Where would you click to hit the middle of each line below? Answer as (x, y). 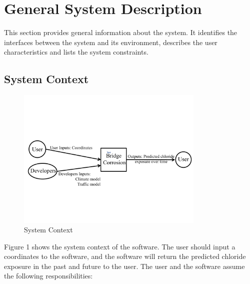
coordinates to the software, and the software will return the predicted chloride (125, 256)
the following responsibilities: (48, 276)
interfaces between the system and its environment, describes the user (111, 42)
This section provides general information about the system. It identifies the (121, 32)
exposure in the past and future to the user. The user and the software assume (124, 266)
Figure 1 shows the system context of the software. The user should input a (120, 246)
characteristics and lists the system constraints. (76, 52)
